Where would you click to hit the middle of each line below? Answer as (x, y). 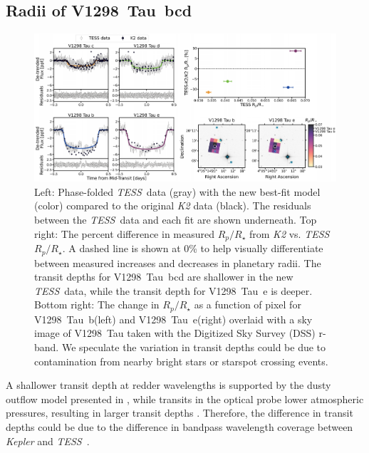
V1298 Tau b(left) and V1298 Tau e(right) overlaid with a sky (173, 319)
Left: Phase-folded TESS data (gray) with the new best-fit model (177, 191)
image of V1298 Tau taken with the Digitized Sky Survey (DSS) (175, 333)
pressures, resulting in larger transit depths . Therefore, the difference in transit (180, 413)
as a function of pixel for (248, 304)
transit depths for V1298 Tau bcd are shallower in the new (164, 277)
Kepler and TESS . (48, 441)
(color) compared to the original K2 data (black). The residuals (173, 205)
